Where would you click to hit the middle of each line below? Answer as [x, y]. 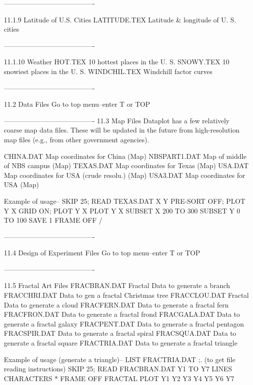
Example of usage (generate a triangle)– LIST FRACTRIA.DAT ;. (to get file [120, 359]
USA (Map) [21, 184]
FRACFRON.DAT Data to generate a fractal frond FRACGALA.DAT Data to [122, 314]
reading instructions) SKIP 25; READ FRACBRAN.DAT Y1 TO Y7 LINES [118, 369]
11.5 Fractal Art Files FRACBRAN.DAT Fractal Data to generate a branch [117, 285]
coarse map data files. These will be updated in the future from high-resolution [122, 130]
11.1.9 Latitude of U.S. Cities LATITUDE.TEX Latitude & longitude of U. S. [120, 19]
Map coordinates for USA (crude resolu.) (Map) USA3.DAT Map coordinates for [125, 175]
